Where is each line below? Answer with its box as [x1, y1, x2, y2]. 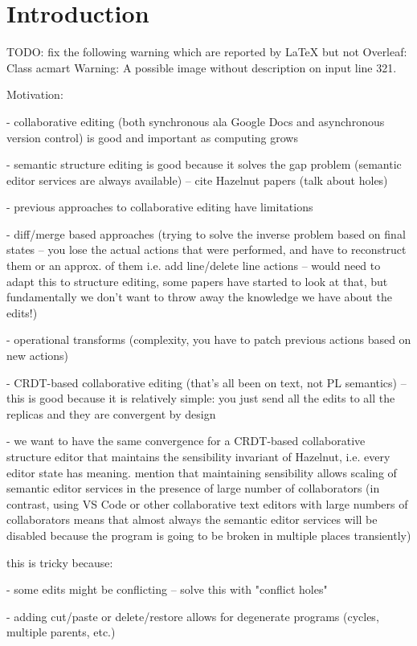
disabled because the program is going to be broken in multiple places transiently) [6, 526, 411, 543]
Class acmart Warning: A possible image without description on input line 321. [6, 59, 397, 76]
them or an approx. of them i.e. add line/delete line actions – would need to [6, 257, 381, 274]
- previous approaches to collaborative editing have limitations [6, 198, 313, 215]
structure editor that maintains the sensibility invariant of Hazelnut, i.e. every [6, 448, 390, 464]
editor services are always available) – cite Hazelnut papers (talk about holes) [6, 171, 388, 188]
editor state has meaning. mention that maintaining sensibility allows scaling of [6, 464, 397, 480]
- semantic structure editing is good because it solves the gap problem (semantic [6, 156, 402, 173]
